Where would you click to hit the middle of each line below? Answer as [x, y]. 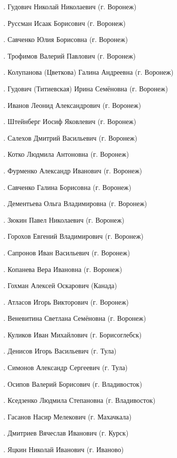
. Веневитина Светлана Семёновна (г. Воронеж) [75, 318]
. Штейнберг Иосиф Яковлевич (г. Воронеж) [70, 121]
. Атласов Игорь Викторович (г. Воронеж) [66, 302]
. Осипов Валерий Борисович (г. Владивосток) [73, 384]
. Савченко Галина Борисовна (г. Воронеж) [68, 187]
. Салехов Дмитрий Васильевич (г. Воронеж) [70, 137]
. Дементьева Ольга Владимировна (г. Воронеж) [75, 203]
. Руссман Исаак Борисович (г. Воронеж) [65, 23]
